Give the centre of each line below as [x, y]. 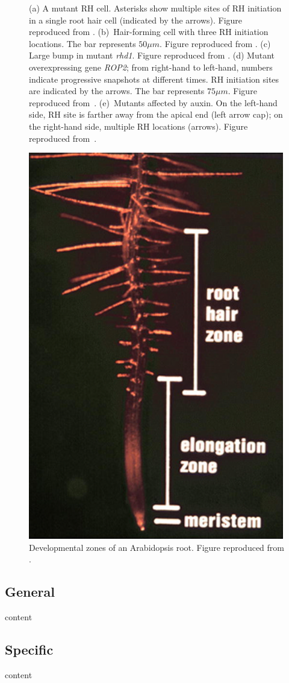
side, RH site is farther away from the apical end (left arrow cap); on [156, 114]
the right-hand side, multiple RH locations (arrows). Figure [138, 126]
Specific [29, 650]
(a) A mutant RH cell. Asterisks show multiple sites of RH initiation [155, 8]
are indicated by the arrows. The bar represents [117, 91]
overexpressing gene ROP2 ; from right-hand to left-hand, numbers [151, 67]
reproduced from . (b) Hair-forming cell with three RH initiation [149, 32]
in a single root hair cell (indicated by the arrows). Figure [136, 20]
